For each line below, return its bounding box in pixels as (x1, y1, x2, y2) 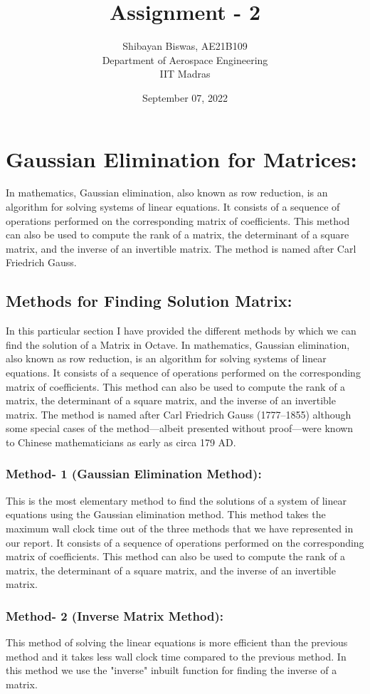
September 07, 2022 (142, 90, 228, 105)
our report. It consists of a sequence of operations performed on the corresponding (6, 535, 364, 550)
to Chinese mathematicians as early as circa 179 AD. (6, 434, 236, 449)
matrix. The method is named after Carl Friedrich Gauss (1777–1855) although (6, 406, 351, 421)
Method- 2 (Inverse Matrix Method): (6, 606, 223, 624)
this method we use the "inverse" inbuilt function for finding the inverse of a (6, 663, 337, 678)
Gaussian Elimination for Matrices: (6, 144, 357, 173)
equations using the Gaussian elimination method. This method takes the (6, 507, 326, 522)
